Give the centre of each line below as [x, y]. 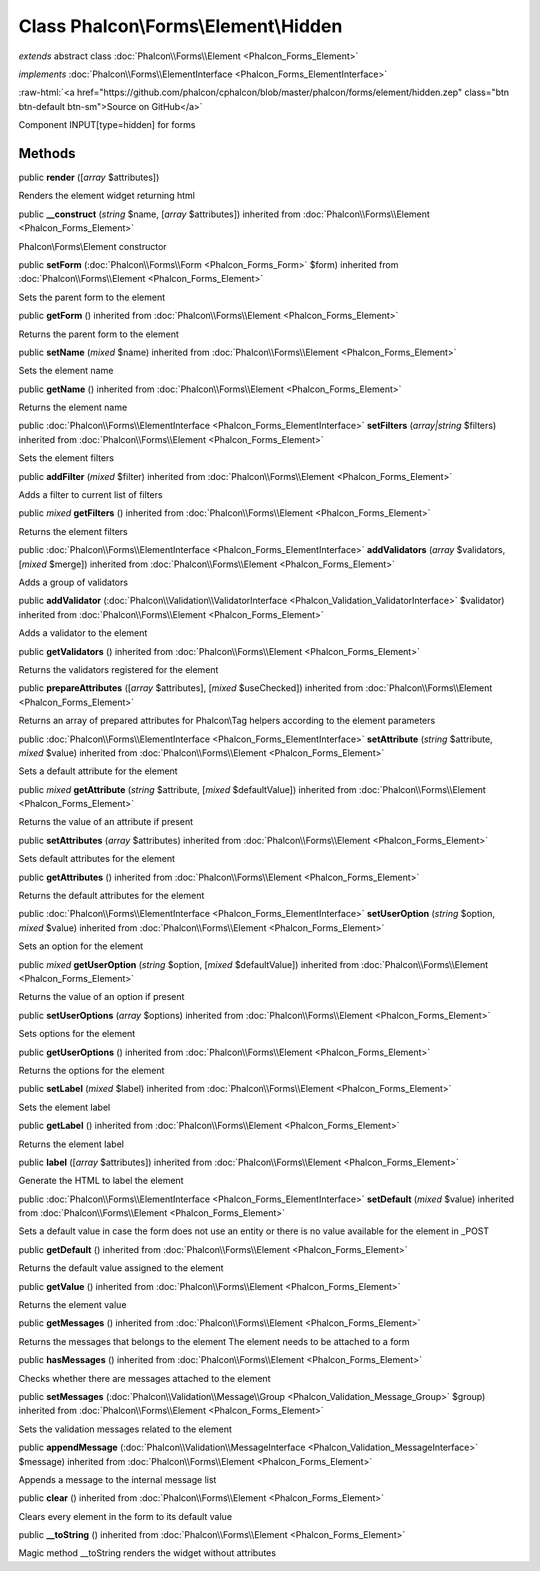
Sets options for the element [77, 1034]
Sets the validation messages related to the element [125, 1429]
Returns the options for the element [91, 1070]
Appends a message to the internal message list [117, 1479]
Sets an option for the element [81, 946]
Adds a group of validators [73, 582]
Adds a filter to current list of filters [91, 495]
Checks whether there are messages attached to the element [144, 1378]
